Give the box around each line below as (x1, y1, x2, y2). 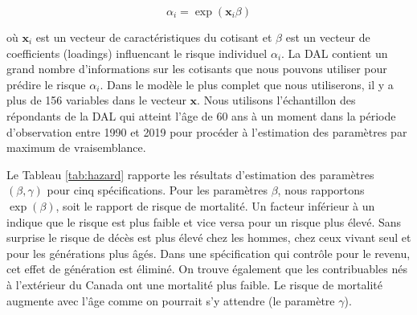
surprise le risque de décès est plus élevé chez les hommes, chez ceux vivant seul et (6, 229, 411, 246)
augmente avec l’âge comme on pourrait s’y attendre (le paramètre (6, 292, 335, 309)
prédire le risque (6, 76, 86, 92)
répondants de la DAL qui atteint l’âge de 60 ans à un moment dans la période (6, 107, 396, 124)
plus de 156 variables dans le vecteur (6, 92, 186, 108)
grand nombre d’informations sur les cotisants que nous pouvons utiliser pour (6, 60, 387, 77)
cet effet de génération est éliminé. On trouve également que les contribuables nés (6, 260, 407, 277)
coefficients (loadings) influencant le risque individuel (6, 44, 268, 61)
